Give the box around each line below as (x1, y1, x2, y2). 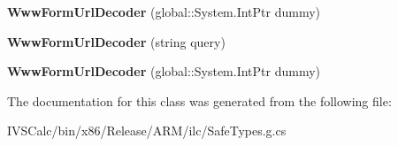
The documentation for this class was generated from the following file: (7, 91, 392, 110)
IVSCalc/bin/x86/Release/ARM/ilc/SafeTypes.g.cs (7, 121, 287, 140)
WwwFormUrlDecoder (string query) (7, 32, 226, 50)
